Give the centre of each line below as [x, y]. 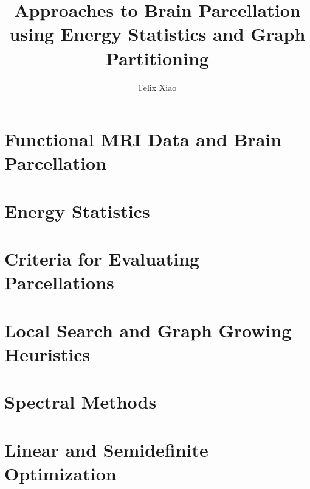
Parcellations [59, 282]
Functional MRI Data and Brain [143, 139]
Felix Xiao [157, 87]
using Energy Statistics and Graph [157, 34]
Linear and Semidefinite [106, 449]
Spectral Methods [81, 402]
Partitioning [157, 58]
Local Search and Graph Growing [148, 330]
